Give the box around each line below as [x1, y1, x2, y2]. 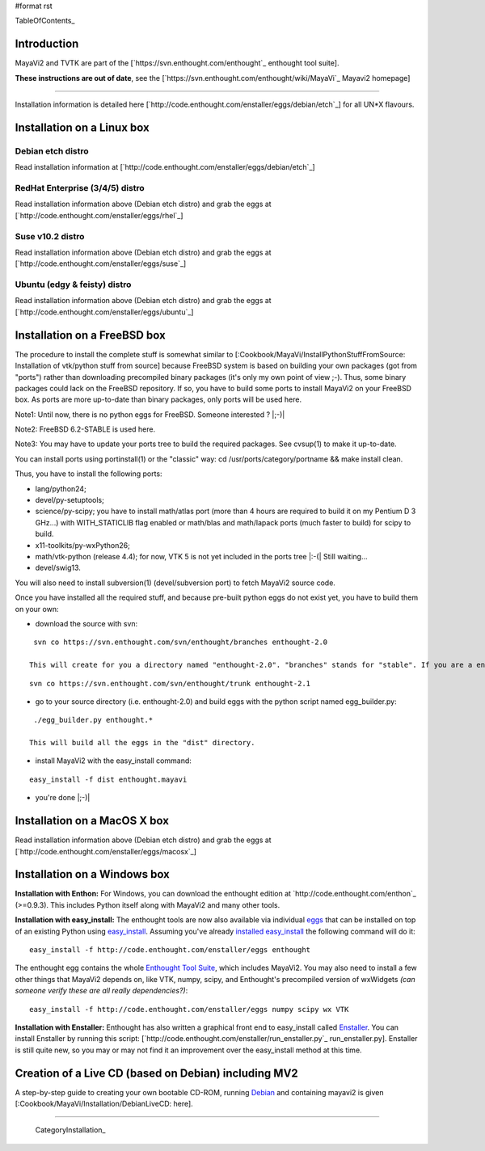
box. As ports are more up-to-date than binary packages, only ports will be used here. [15, 394, 302, 404]
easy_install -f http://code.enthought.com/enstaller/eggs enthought [29, 946, 311, 954]
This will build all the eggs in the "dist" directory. [29, 738, 255, 748]
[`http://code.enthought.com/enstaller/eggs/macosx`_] [15, 846, 197, 856]
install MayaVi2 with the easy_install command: [35, 756, 192, 765]
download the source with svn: [35, 618, 138, 628]
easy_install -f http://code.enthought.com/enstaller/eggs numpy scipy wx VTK [29, 1005, 349, 1014]
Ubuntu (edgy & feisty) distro [15, 279, 132, 290]
